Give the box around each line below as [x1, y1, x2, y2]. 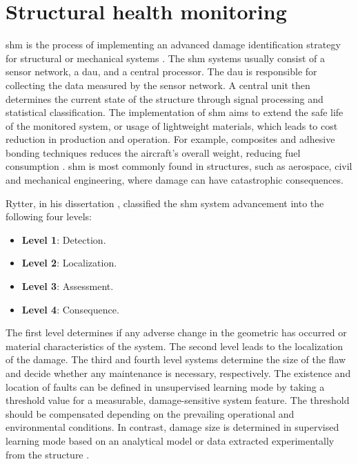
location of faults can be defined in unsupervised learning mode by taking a [6, 379, 325, 394]
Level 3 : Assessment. [21, 279, 114, 293]
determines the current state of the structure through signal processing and [6, 91, 324, 106]
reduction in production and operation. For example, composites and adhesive [6, 132, 335, 146]
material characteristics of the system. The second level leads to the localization [6, 338, 343, 353]
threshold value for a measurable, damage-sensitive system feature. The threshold [6, 393, 350, 407]
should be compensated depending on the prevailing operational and [6, 406, 295, 420]
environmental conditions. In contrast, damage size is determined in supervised [6, 420, 339, 434]
